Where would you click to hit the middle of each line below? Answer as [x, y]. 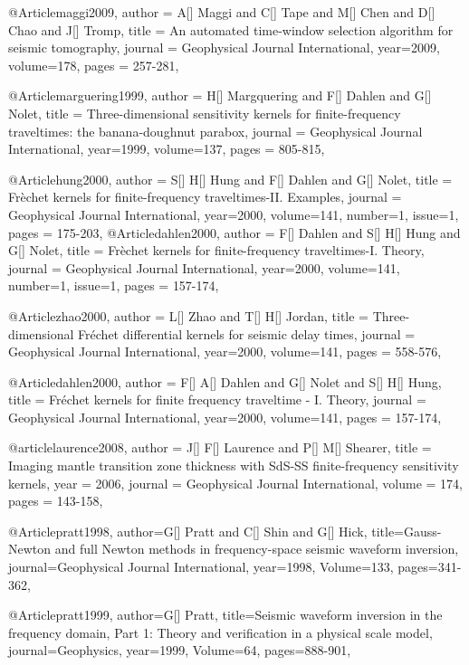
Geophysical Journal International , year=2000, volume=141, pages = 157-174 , [225, 417]
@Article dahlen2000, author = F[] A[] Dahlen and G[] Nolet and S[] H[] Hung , [225, 381]
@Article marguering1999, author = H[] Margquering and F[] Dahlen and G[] [220, 95]
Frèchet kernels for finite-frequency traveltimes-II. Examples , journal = [205, 197]
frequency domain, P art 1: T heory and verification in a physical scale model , [220, 632]
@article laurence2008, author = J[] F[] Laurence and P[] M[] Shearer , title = [220, 447]
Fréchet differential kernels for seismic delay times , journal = [247, 333]
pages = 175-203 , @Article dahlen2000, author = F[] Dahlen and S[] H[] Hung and [234, 232]
